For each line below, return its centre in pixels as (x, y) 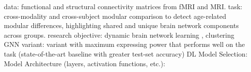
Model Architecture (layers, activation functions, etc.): (85, 63)
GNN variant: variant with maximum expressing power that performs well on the (125, 44)
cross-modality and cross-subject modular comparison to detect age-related (115, 16)
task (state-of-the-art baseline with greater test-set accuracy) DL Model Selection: (126, 53)
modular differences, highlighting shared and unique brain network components (121, 25)
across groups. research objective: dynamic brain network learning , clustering (119, 35)
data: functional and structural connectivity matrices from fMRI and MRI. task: (123, 6)
